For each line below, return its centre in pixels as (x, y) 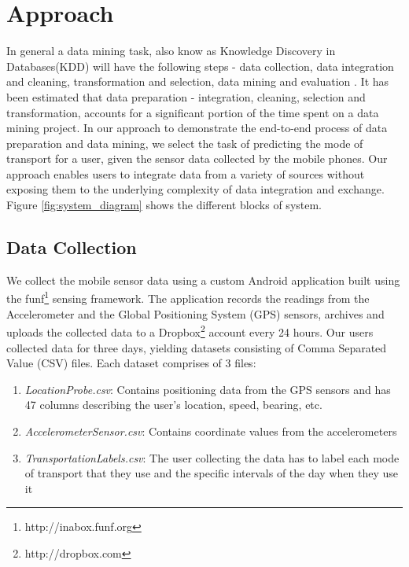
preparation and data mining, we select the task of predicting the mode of (185, 143)
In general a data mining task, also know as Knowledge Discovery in (171, 51)
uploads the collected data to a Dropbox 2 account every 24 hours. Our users (190, 331)
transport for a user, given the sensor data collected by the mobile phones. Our (197, 158)
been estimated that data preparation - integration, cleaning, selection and (186, 96)
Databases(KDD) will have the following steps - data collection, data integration (200, 66)
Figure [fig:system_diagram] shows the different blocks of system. (164, 205)
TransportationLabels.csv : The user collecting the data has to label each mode (212, 457)
